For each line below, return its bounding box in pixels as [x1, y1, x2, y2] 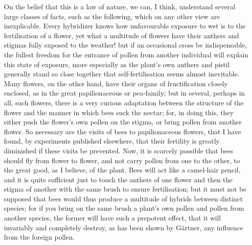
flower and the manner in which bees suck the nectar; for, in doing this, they [4, 107, 234, 117]
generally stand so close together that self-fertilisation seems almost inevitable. [4, 69, 240, 79]
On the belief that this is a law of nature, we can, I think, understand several [4, 1, 235, 11]
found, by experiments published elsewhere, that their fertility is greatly [4, 136, 220, 146]
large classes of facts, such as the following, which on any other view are [4, 11, 220, 21]
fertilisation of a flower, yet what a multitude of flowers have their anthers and [4, 30, 239, 40]
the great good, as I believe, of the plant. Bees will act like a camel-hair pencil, [4, 165, 241, 175]
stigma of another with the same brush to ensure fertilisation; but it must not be [4, 184, 247, 194]
